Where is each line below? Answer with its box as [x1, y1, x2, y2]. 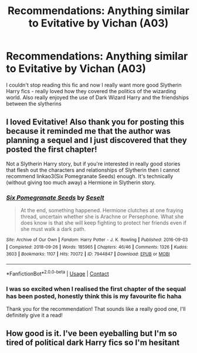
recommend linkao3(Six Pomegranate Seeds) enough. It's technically [6, 172, 174, 179]
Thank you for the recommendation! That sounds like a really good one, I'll [6, 305, 186, 312]
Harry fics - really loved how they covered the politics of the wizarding [6, 87, 176, 94]
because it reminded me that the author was [6, 126, 171, 136]
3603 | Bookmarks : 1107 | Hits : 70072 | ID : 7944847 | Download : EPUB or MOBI [6, 251, 170, 257]
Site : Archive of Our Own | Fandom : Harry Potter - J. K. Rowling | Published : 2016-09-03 [6, 237, 188, 243]
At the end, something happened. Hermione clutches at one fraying [20, 207, 184, 214]
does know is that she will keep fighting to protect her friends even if [20, 219, 186, 226]
